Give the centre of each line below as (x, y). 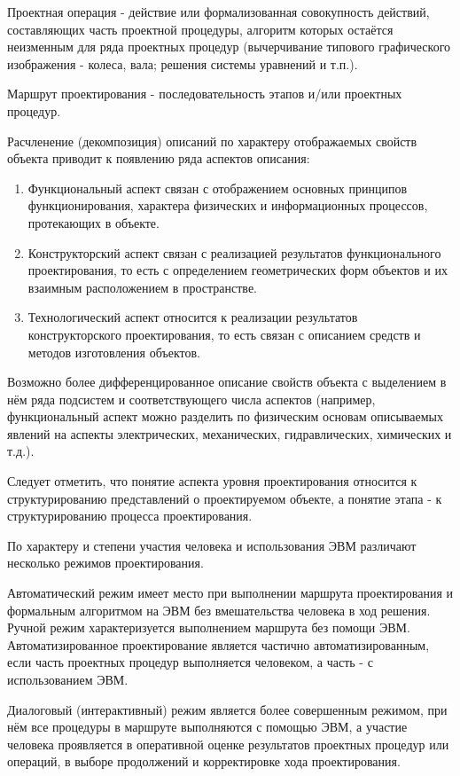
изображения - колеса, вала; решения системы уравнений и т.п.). (183, 63)
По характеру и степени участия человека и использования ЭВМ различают (212, 545)
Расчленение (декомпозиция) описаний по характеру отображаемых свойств (212, 141)
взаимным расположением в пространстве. (143, 287)
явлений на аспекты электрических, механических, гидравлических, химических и (230, 433)
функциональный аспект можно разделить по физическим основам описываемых (225, 416)
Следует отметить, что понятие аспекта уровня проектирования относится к (212, 481)
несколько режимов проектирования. (105, 563)
